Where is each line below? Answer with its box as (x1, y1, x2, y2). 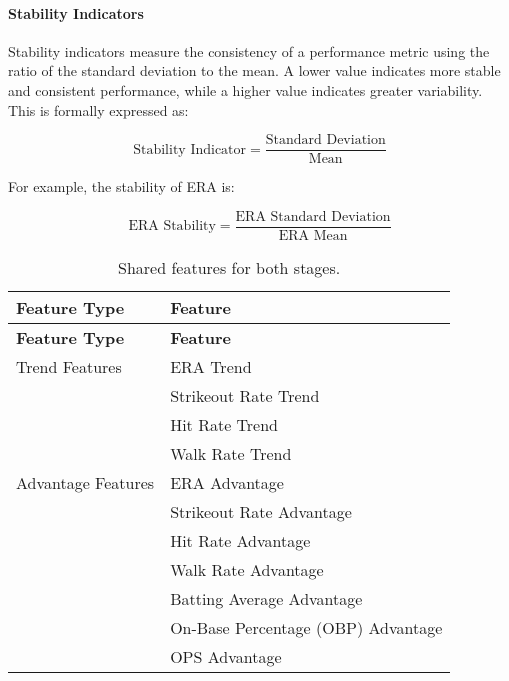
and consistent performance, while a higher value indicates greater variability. (8, 79, 483, 100)
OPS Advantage (170, 644, 282, 668)
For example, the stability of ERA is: (8, 176, 235, 197)
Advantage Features (16, 470, 155, 494)
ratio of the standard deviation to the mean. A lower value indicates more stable (8, 60, 501, 81)
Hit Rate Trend (170, 412, 278, 436)
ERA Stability (128, 219, 216, 234)
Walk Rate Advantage (170, 557, 324, 581)
